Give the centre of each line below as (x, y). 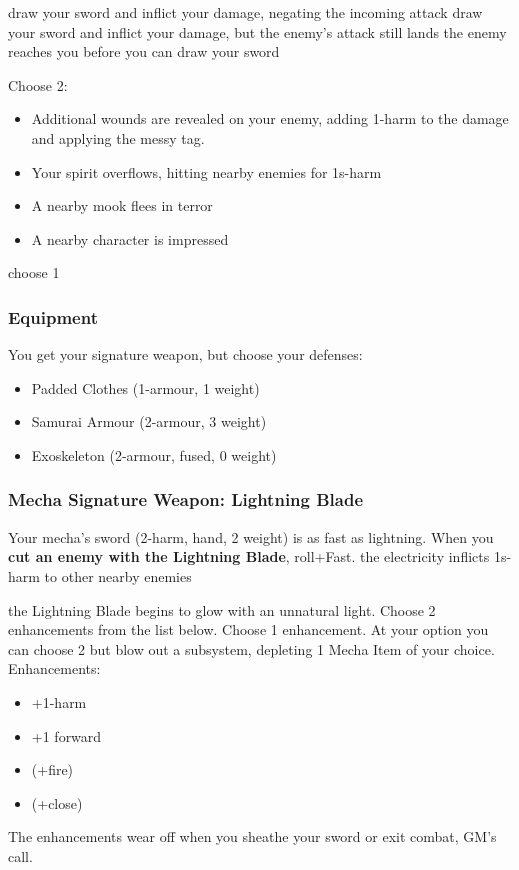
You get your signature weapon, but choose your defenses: (185, 354)
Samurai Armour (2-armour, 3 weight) (149, 421)
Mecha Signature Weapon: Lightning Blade (186, 499)
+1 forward (66, 735)
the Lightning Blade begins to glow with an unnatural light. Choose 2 (222, 609)
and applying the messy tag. (118, 137)
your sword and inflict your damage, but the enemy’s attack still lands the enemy (257, 31)
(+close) (57, 802)
